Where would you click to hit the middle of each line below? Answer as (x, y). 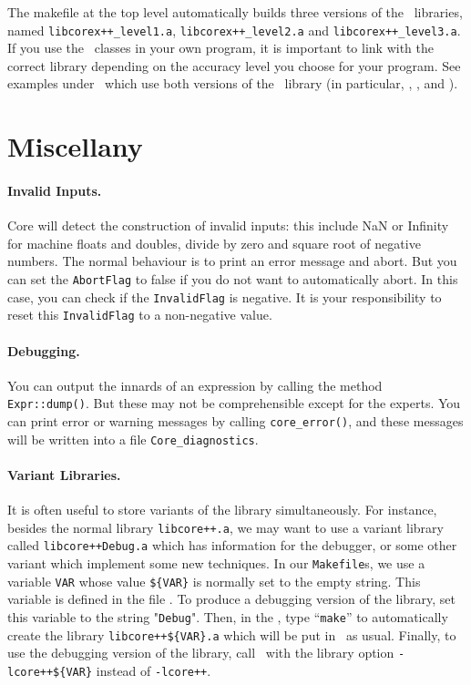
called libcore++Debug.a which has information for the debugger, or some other (232, 545)
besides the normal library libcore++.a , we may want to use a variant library (225, 527)
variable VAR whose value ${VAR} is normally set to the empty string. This (214, 581)
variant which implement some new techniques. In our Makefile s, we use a (216, 563)
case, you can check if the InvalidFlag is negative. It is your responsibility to (225, 296)
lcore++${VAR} (50, 672)
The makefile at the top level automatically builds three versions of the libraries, (235, 12)
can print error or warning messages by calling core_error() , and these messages (235, 421)
